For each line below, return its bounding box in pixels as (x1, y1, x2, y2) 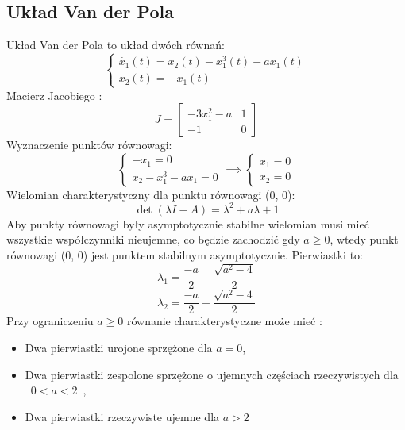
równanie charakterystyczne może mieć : (126, 313, 322, 329)
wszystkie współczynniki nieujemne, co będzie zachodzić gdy (6, 231, 300, 248)
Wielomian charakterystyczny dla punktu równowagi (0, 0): (6, 186, 295, 202)
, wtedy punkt (330, 231, 399, 248)
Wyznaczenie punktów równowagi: (6, 136, 172, 153)
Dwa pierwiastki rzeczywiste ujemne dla (25, 408, 220, 424)
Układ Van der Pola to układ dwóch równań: (6, 36, 225, 53)
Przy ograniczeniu (6, 313, 94, 329)
